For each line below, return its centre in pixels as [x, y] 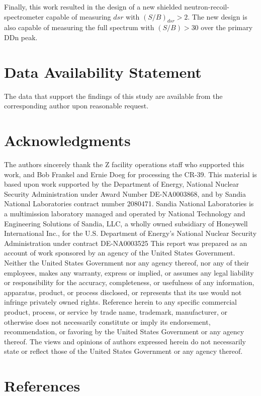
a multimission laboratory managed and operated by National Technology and [125, 213]
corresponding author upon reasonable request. [76, 106]
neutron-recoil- [207, 7]
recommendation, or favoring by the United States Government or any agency [124, 332]
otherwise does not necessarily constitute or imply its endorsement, [107, 321]
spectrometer [24, 16]
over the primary [227, 27]
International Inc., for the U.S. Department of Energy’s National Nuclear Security [130, 233]
